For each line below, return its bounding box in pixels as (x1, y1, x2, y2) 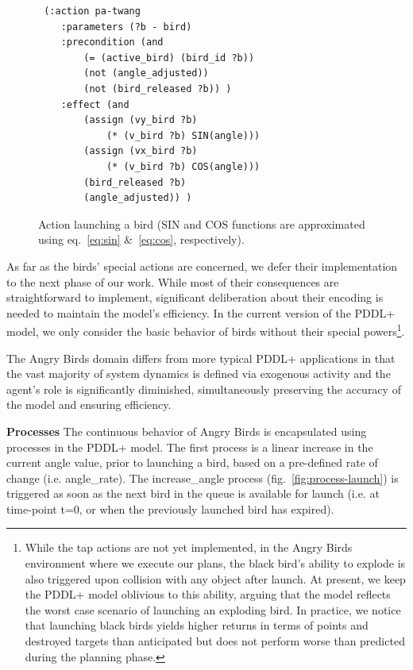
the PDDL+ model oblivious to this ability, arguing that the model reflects (25, 586, 391, 603)
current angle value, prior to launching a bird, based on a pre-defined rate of (6, 454, 378, 471)
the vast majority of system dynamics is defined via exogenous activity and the (6, 365, 391, 382)
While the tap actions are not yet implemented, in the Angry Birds (25, 539, 353, 556)
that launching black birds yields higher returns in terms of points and (25, 617, 369, 633)
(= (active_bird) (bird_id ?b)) (83, 52, 255, 64)
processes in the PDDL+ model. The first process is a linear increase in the (6, 438, 373, 455)
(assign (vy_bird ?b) (83, 114, 198, 126)
